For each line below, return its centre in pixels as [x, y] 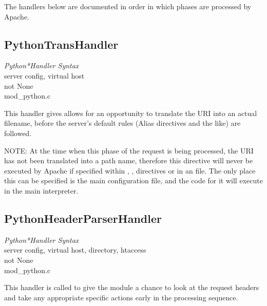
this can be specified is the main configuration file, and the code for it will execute [133, 180]
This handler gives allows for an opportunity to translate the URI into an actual [131, 113]
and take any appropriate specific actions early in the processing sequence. [121, 297]
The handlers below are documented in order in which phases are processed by [128, 6]
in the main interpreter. [41, 190]
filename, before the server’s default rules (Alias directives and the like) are [122, 123]
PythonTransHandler [61, 44]
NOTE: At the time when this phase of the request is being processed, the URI [129, 150]
